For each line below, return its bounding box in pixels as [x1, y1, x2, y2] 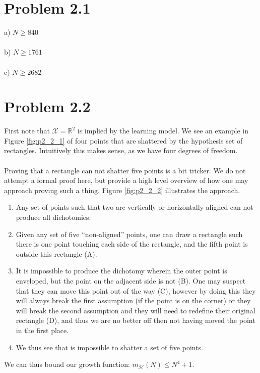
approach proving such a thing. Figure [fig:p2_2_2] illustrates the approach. [4, 184, 240, 195]
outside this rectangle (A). [16, 248, 97, 259]
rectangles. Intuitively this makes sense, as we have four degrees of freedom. [4, 145, 238, 156]
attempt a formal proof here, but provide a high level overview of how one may [4, 175, 248, 185]
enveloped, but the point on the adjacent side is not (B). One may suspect [16, 275, 246, 286]
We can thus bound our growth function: [4, 359, 130, 369]
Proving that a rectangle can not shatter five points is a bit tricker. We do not [4, 165, 246, 175]
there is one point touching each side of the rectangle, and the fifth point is [16, 239, 248, 249]
